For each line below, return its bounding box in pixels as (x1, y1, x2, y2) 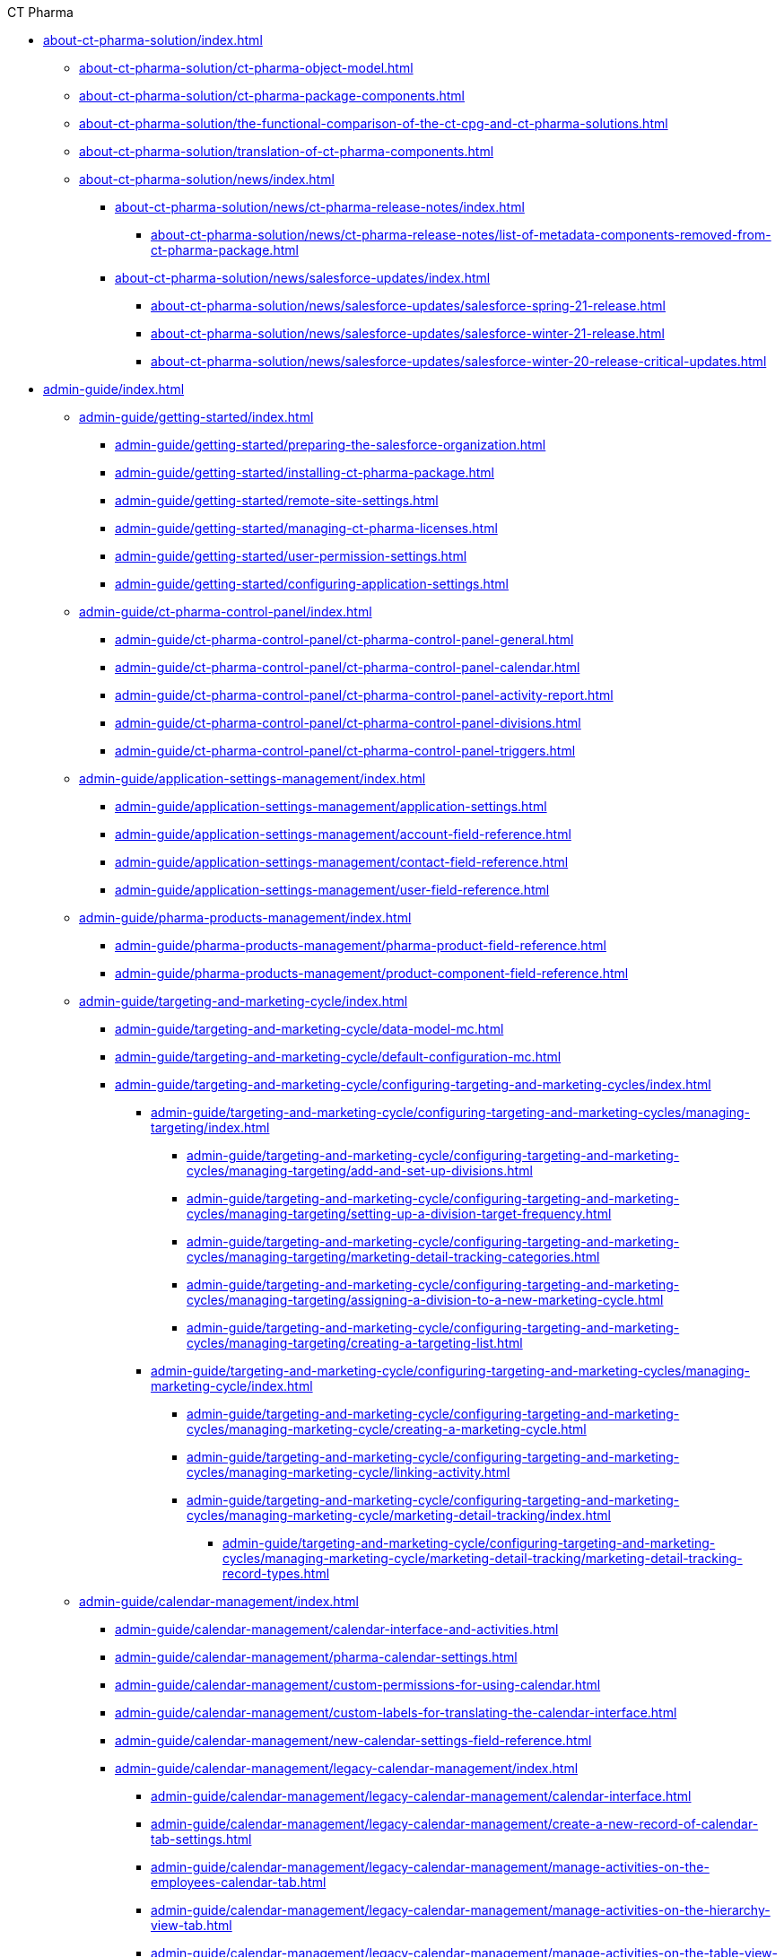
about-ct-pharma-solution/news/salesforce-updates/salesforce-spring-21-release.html (151, 298, 666, 313)
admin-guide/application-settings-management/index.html (79, 771, 426, 786)
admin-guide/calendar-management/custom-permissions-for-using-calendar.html (115, 1677, 601, 1692)
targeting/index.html (151, 1120, 270, 1135)
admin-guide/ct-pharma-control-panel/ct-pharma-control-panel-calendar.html (115, 660, 580, 675)
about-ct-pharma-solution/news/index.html (79, 171, 335, 187)
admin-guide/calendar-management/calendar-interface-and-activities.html (115, 1621, 559, 1637)
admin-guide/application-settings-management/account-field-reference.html (115, 826, 571, 842)
